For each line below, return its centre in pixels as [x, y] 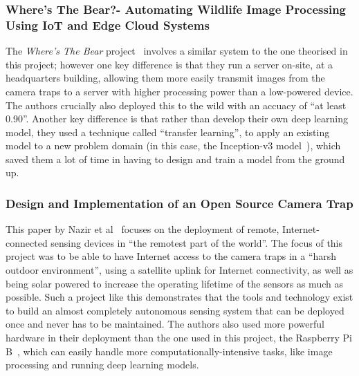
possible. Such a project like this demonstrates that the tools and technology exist [179, 297]
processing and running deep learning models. [102, 365]
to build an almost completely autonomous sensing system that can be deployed [175, 310]
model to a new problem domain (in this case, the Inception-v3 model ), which [173, 145]
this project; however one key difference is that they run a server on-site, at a [169, 64]
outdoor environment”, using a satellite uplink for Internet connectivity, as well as [179, 270]
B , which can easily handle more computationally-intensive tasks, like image [169, 351]
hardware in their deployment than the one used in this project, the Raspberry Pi [179, 338]
